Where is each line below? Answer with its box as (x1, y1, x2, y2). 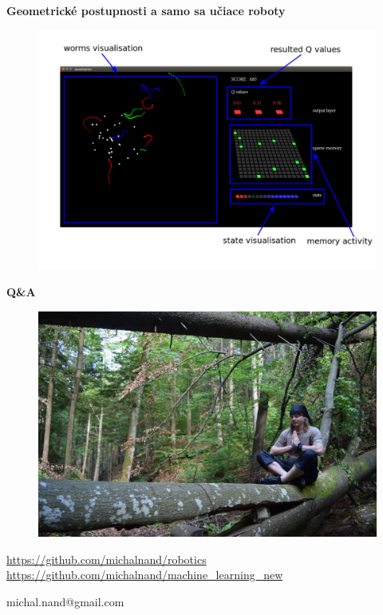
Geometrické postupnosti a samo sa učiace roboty (6, 2, 286, 18)
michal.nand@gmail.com (6, 593, 124, 609)
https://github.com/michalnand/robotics (6, 550, 207, 567)
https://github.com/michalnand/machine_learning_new (6, 566, 283, 583)
